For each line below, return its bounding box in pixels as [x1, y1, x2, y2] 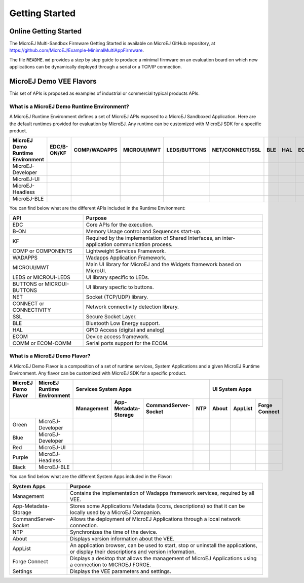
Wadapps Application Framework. [86, 254, 167, 261]
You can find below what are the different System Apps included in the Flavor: [9, 473, 172, 480]
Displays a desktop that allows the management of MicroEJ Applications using [70, 555, 257, 562]
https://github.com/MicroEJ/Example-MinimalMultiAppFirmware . [9, 47, 144, 53]
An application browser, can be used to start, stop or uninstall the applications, [70, 541, 258, 549]
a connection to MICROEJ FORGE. [70, 561, 151, 568]
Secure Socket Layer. [86, 313, 137, 320]
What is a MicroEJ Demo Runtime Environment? [9, 103, 129, 110]
